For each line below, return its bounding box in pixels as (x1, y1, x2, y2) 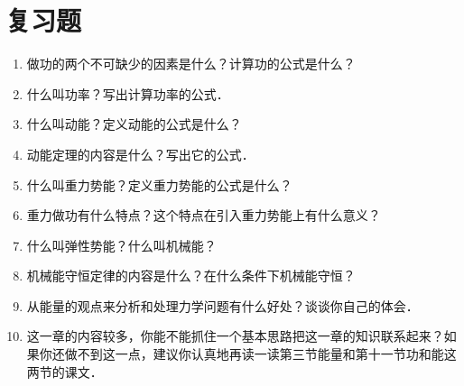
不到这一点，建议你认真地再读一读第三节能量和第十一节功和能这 (77, 345, 457, 363)
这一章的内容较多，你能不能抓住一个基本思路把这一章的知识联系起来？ (26, 326, 444, 345)
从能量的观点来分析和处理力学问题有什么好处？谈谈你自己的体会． (26, 296, 419, 315)
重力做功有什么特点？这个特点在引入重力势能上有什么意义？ (26, 206, 381, 225)
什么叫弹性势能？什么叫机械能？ (26, 235, 217, 254)
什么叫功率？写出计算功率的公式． (26, 84, 229, 103)
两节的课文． (26, 362, 103, 381)
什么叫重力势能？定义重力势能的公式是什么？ (26, 175, 292, 194)
